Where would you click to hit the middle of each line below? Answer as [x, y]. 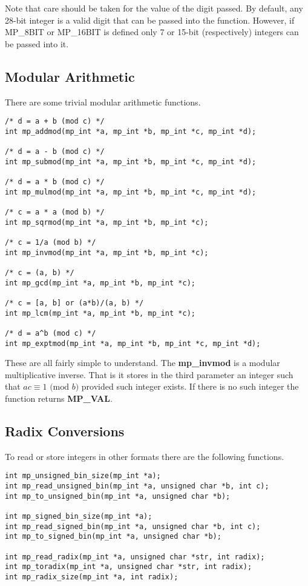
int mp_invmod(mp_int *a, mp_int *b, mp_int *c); [107, 252]
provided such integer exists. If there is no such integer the [190, 386]
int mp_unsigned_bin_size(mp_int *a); [83, 476]
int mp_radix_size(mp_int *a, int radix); [92, 577]
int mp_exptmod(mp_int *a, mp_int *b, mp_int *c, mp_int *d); [133, 343]
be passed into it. [37, 43]
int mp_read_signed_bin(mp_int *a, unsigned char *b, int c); [133, 526]
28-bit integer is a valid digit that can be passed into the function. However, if [150, 20]
